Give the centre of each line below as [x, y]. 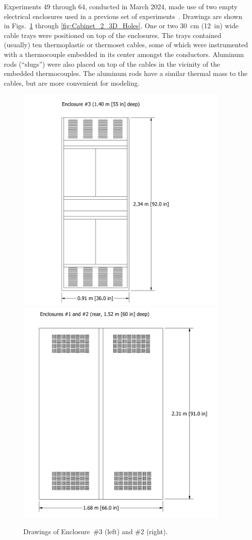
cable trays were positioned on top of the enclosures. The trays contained [113, 35]
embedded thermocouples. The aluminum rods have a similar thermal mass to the [126, 73]
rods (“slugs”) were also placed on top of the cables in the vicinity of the [112, 64]
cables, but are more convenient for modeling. [72, 83]
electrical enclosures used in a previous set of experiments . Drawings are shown [123, 16]
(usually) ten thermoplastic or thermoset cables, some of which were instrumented [126, 45]
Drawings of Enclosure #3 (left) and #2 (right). [96, 531]
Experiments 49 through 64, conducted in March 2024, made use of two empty [121, 6]
